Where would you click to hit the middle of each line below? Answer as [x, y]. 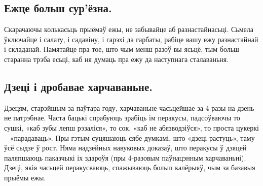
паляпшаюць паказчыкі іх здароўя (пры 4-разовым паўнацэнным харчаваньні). [125, 157]
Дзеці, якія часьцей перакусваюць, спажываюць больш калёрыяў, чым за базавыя [130, 167]
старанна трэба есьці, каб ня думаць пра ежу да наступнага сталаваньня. [117, 59]
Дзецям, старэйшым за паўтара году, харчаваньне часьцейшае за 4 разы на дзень [129, 107]
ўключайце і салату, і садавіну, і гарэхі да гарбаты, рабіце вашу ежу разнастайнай [131, 39]
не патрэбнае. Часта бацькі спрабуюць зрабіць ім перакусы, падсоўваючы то [122, 118]
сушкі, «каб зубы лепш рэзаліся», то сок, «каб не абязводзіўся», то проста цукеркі [131, 127]
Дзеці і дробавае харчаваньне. [78, 86]
